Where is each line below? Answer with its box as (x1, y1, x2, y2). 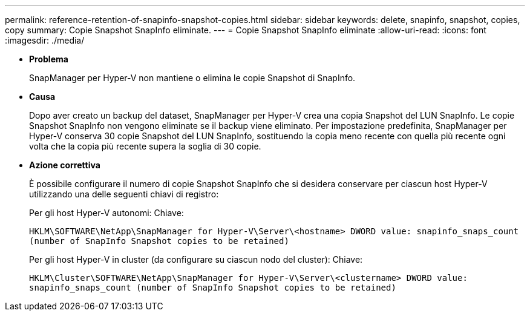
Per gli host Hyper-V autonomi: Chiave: (29, 208, 184, 218)
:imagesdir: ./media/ (5, 35, 85, 45)
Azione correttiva (29, 160, 100, 170)
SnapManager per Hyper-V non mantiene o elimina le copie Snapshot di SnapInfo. (29, 73, 356, 83)
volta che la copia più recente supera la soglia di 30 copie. (29, 141, 261, 151)
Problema (29, 54, 68, 64)
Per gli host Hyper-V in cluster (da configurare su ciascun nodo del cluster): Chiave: (29, 254, 363, 265)
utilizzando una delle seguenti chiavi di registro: (29, 189, 219, 199)
